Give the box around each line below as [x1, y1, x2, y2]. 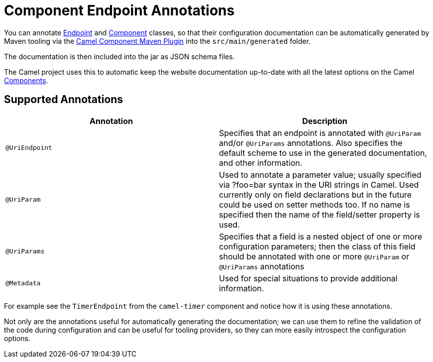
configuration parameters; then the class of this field [219, 241, 416, 251]
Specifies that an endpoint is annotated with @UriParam [219, 127, 421, 138]
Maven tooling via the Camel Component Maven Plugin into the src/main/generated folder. [4, 36, 311, 45]
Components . [4, 76, 48, 85]
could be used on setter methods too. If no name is [219, 199, 410, 210]
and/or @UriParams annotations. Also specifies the [219, 137, 403, 148]
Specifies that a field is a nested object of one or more [219, 231, 423, 241]
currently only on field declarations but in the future [219, 189, 412, 200]
